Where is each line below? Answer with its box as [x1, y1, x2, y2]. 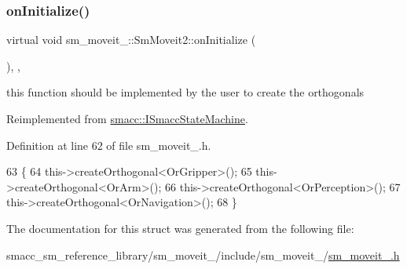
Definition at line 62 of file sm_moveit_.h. [6, 136, 211, 153]
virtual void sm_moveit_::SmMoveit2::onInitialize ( [6, 31, 256, 48]
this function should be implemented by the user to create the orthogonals [6, 84, 365, 100]
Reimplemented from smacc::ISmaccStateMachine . [6, 111, 248, 126]
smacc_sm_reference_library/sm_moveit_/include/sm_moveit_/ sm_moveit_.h [6, 246, 400, 263]
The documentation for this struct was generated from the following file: [6, 220, 354, 236]
